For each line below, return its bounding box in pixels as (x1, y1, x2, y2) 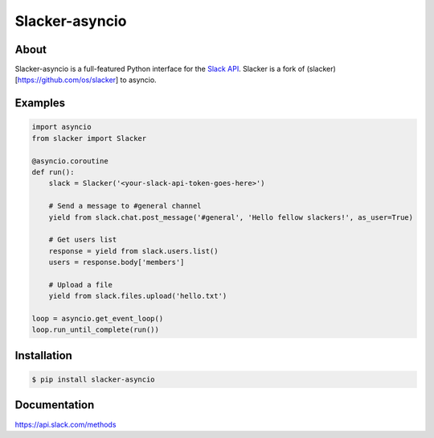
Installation (14, 349, 72, 362)
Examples (14, 97, 66, 110)
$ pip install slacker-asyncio (31, 375, 156, 384)
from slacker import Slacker (31, 134, 147, 143)
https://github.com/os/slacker (17, 75, 117, 85)
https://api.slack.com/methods (14, 419, 117, 429)
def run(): (31, 167, 75, 177)
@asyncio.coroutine (31, 156, 108, 165)
